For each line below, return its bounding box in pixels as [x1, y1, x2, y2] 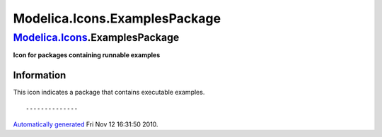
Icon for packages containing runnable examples [13, 51, 161, 59]
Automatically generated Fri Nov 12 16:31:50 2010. [13, 120, 158, 129]
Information [13, 69, 66, 81]
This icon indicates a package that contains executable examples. [13, 88, 205, 97]
